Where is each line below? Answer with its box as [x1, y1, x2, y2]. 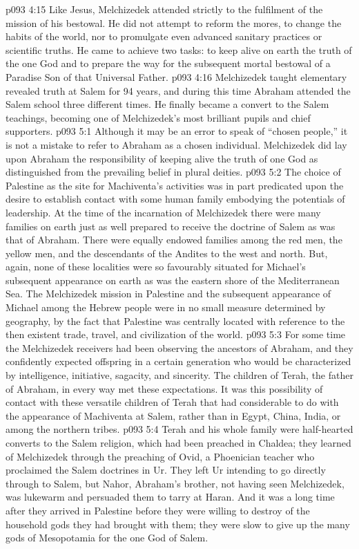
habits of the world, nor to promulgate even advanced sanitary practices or [6, 29, 322, 44]
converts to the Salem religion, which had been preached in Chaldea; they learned [6, 436, 351, 449]
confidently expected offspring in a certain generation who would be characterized [6, 354, 351, 369]
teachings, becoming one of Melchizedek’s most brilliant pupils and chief [6, 110, 311, 124]
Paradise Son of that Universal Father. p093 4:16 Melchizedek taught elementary [6, 69, 347, 84]
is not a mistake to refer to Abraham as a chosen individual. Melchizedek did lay [6, 137, 347, 151]
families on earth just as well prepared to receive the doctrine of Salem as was [6, 218, 336, 233]
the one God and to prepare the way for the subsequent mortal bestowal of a [6, 56, 331, 71]
